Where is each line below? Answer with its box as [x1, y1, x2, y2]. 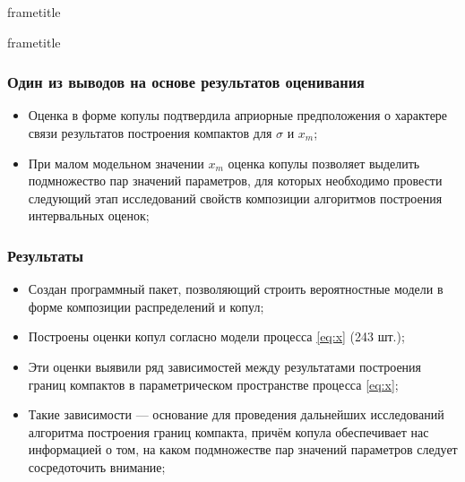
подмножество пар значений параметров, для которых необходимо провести [28, 171, 443, 190]
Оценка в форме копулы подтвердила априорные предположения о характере [28, 106, 448, 125]
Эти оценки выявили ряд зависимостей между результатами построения [28, 357, 422, 375]
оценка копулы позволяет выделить [228, 153, 420, 172]
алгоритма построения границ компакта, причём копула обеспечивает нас [28, 422, 429, 441]
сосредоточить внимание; [28, 457, 166, 476]
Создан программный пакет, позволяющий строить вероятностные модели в [28, 280, 443, 298]
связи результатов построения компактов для [28, 124, 272, 142]
